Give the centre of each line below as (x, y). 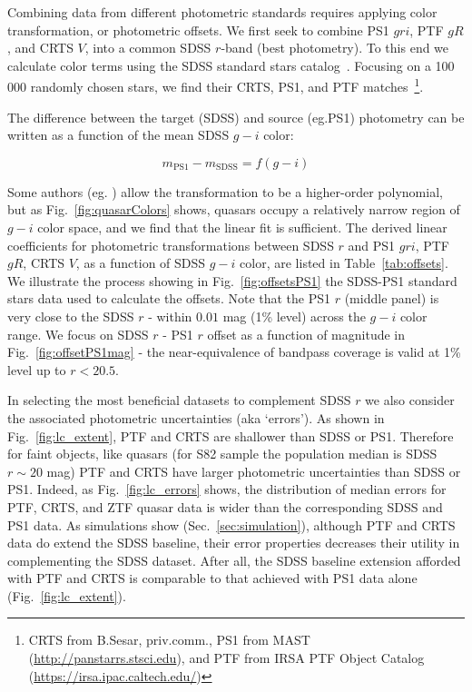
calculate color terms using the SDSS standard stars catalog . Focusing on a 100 (231, 65)
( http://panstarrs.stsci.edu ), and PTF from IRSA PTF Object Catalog (226, 658)
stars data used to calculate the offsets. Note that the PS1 (169, 298)
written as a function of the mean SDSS (118, 135)
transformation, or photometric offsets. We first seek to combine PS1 (198, 30)
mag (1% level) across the (294, 316)
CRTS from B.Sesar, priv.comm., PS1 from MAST (169, 640)
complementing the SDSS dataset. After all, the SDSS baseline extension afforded (234, 560)
